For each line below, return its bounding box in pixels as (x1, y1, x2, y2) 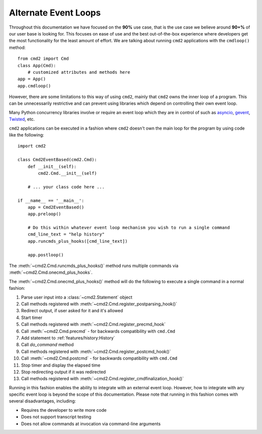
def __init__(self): (27, 164, 77, 169)
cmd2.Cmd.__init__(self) (38, 170, 97, 176)
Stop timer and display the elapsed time (21, 362, 100, 368)
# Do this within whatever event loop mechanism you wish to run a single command (27, 225, 230, 231)
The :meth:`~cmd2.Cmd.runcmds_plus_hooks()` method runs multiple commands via (9, 263, 179, 269)
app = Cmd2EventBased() (27, 204, 84, 210)
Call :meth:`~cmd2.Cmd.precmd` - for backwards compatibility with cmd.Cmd (21, 328, 176, 334)
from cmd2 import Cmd (17, 56, 69, 62)
